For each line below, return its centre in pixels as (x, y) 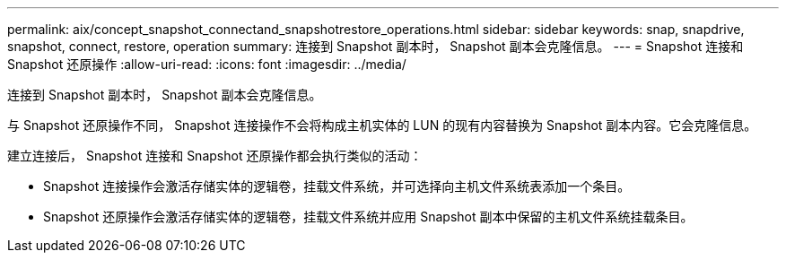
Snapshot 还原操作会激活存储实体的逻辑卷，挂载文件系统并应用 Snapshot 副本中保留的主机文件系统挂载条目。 (368, 217)
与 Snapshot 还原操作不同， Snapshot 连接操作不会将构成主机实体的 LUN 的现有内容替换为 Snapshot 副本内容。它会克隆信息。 (382, 125)
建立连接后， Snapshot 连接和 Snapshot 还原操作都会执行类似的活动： (215, 156)
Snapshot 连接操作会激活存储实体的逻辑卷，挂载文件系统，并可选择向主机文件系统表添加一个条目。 (337, 186)
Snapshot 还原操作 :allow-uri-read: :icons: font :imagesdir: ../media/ (207, 64)
